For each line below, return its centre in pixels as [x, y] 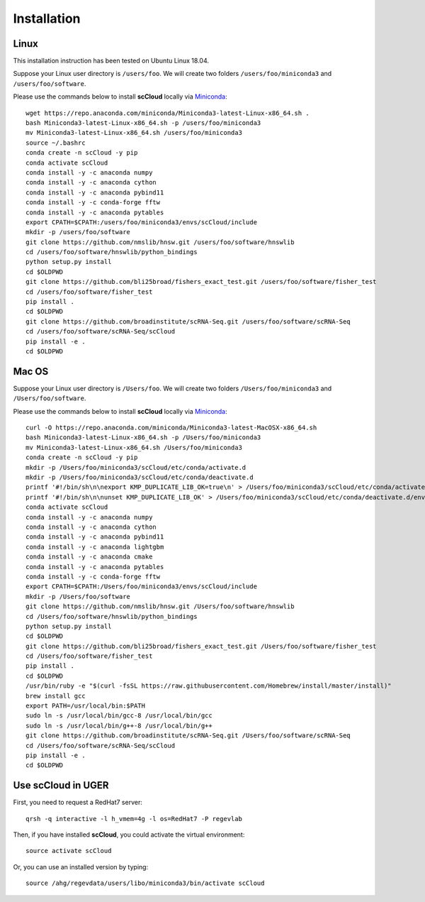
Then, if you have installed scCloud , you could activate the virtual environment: [129, 835]
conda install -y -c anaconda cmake [89, 557]
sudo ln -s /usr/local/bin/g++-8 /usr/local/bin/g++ [119, 725]
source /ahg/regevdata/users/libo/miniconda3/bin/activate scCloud [145, 883]
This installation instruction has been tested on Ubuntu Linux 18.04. [111, 61]
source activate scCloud [69, 851]
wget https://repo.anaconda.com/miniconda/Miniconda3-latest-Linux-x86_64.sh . [168, 113]
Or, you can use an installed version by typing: [81, 867]
